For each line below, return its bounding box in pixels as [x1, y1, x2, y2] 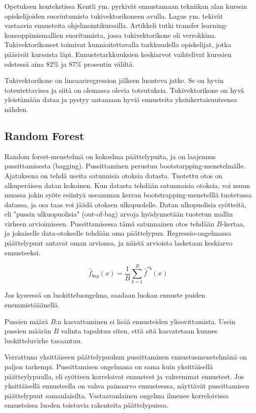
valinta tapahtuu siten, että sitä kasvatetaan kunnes [61, 326, 218, 336]
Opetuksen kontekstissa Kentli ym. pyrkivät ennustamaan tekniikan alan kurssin [4, 1, 247, 11]
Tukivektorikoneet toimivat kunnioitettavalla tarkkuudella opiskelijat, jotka [4, 39, 231, 50]
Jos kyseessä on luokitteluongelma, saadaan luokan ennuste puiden [4, 290, 205, 300]
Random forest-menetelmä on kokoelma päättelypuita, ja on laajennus [4, 151, 216, 161]
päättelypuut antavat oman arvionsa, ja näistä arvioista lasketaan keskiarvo [4, 238, 233, 248]
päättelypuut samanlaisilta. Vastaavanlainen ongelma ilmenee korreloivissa [4, 390, 229, 400]
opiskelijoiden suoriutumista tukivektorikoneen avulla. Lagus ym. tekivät [4, 10, 223, 21]
